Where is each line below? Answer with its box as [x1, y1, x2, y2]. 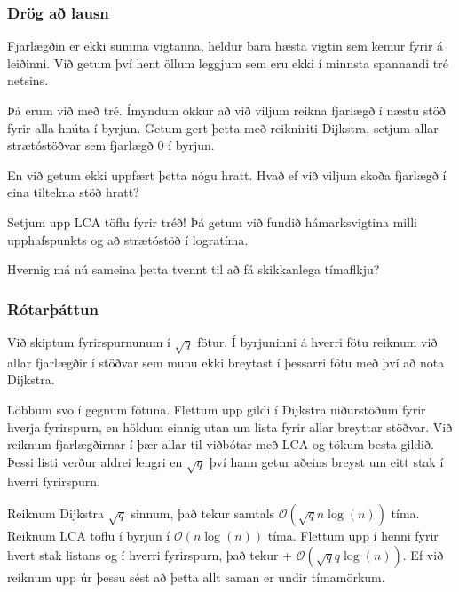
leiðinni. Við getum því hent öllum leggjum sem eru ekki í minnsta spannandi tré [7, 53, 448, 72]
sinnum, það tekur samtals [131, 504, 275, 523]
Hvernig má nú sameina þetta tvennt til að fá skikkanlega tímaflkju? [7, 260, 380, 279]
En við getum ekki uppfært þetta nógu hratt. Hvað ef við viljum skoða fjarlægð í [7, 165, 447, 184]
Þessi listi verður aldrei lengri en [7, 452, 183, 470]
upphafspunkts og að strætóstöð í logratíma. [7, 230, 249, 249]
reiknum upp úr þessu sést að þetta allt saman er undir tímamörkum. [7, 567, 385, 586]
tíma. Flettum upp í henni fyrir [267, 526, 439, 545]
